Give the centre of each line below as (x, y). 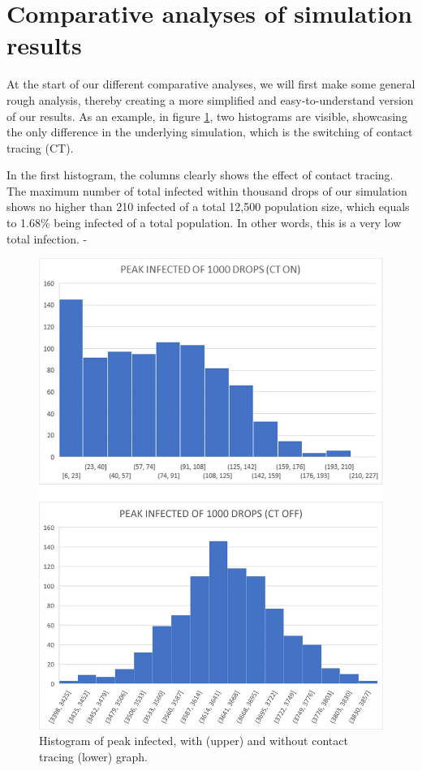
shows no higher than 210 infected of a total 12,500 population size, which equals (208, 207)
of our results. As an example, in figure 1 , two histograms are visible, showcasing (207, 116)
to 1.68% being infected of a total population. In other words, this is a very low (204, 223)
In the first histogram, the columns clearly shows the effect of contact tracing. (200, 175)
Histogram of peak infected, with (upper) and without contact (194, 741)
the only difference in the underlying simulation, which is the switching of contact (210, 132)
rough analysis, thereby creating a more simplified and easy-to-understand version (210, 99)
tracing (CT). (40, 147)
